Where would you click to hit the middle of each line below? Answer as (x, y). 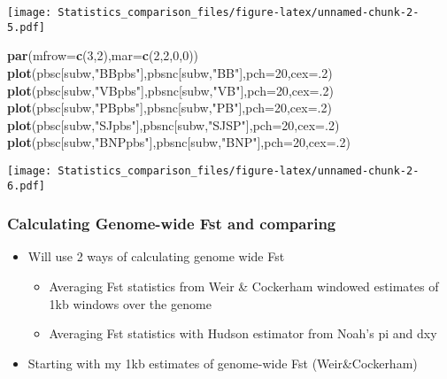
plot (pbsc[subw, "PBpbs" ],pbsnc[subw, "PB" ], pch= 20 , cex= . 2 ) (170, 108)
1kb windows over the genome (130, 303)
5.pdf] (26, 27)
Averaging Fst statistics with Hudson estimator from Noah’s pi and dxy (243, 333)
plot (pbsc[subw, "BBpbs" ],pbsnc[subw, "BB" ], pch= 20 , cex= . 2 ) (170, 72)
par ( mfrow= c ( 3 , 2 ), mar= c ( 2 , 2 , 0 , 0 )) (103, 55)
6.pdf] (26, 186)
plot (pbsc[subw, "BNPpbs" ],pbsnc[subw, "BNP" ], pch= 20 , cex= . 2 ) (179, 142)
